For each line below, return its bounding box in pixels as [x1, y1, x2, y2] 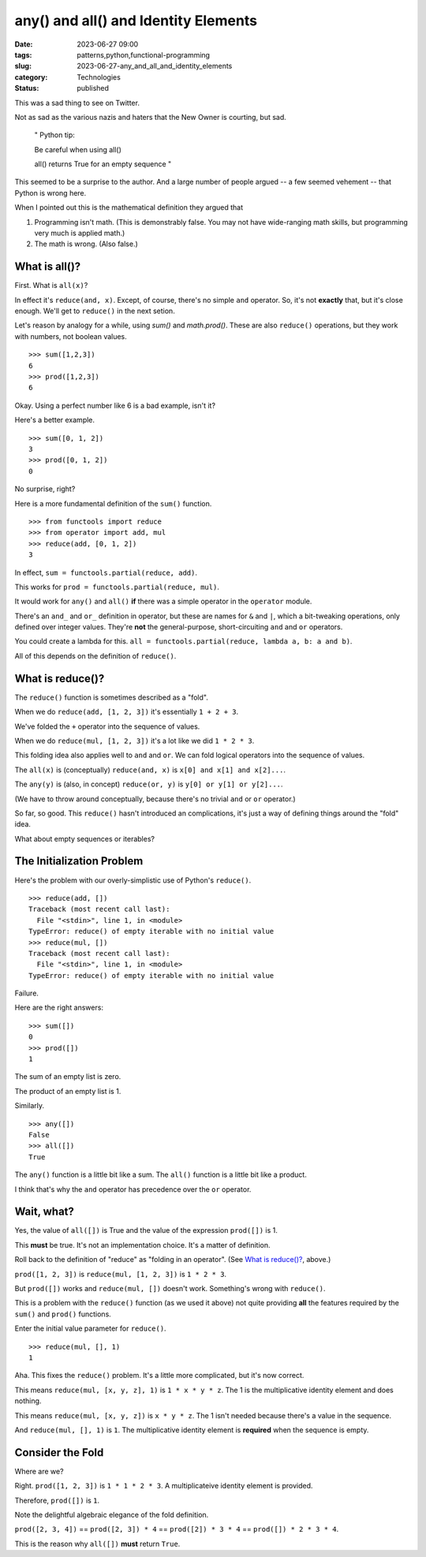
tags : [14, 50, 32, 59]
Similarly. [14, 1101, 45, 1111]
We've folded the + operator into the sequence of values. [14, 722, 200, 731]
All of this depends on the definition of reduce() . [14, 651, 177, 660]
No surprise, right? [14, 484, 76, 494]
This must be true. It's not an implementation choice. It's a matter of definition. [14, 1240, 271, 1249]
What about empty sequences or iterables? [14, 834, 155, 843]
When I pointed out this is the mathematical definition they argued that [14, 203, 244, 212]
